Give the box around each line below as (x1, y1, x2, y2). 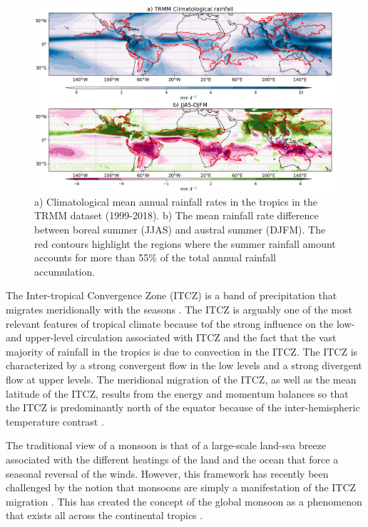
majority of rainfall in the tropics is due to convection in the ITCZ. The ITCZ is (6, 343, 358, 358)
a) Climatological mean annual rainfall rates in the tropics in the (34, 194, 317, 209)
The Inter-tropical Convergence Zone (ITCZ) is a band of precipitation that (6, 288, 337, 303)
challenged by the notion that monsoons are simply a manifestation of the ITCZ (6, 480, 357, 495)
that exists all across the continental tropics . (6, 508, 203, 523)
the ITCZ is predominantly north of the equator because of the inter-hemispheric (6, 400, 360, 415)
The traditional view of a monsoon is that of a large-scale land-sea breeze (6, 438, 327, 453)
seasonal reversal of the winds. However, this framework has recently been (6, 466, 329, 481)
